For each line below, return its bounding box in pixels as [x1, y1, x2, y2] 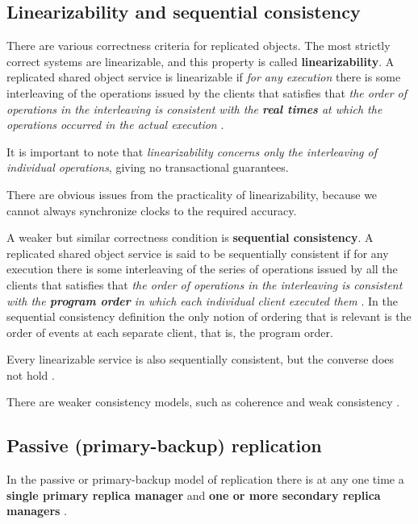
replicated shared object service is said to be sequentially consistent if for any [6, 244, 389, 261]
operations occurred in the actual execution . [6, 116, 224, 133]
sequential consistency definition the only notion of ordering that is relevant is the [6, 308, 412, 325]
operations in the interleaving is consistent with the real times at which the [6, 100, 382, 117]
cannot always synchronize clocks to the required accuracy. [6, 202, 297, 218]
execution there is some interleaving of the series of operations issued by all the [6, 260, 398, 277]
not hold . [6, 366, 55, 383]
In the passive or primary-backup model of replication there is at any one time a [6, 471, 404, 488]
